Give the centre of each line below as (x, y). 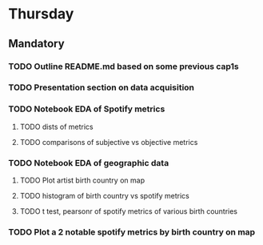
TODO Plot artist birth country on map (82, 180)
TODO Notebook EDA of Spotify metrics (87, 109)
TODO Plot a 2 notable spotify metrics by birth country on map (132, 231)
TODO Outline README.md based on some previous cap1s (124, 66)
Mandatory (37, 44)
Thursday (41, 14)
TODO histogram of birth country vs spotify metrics (104, 196)
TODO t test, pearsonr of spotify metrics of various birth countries (129, 211)
